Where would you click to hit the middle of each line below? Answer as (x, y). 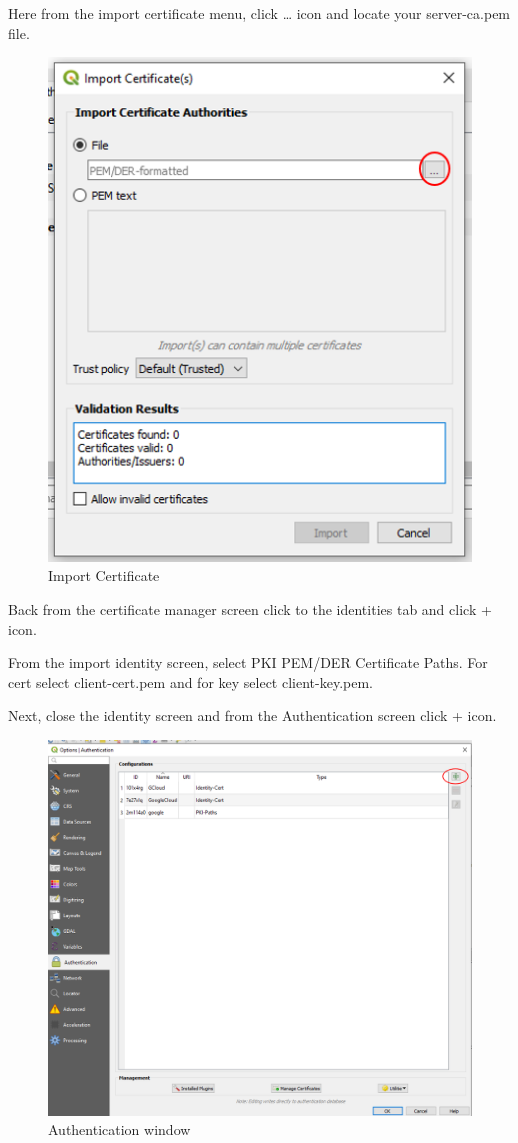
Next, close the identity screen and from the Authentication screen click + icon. (252, 715)
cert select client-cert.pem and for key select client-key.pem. (190, 681)
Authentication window (119, 1129)
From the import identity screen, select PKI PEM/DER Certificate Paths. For (248, 662)
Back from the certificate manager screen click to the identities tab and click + (250, 609)
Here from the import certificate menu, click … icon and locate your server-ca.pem (259, 13)
